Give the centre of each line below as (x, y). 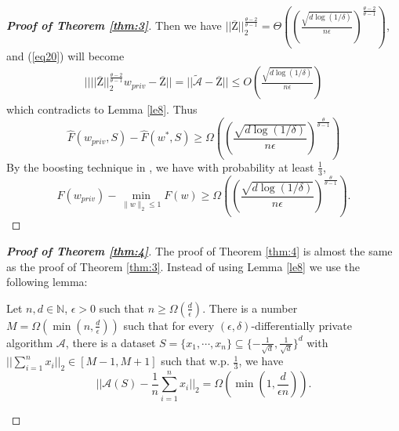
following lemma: (47, 282)
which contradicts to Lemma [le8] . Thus (102, 109)
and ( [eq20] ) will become (65, 55)
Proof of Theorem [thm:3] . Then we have (114, 25)
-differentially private (301, 325)
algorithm (30, 342)
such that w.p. (195, 361)
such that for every (169, 325)
